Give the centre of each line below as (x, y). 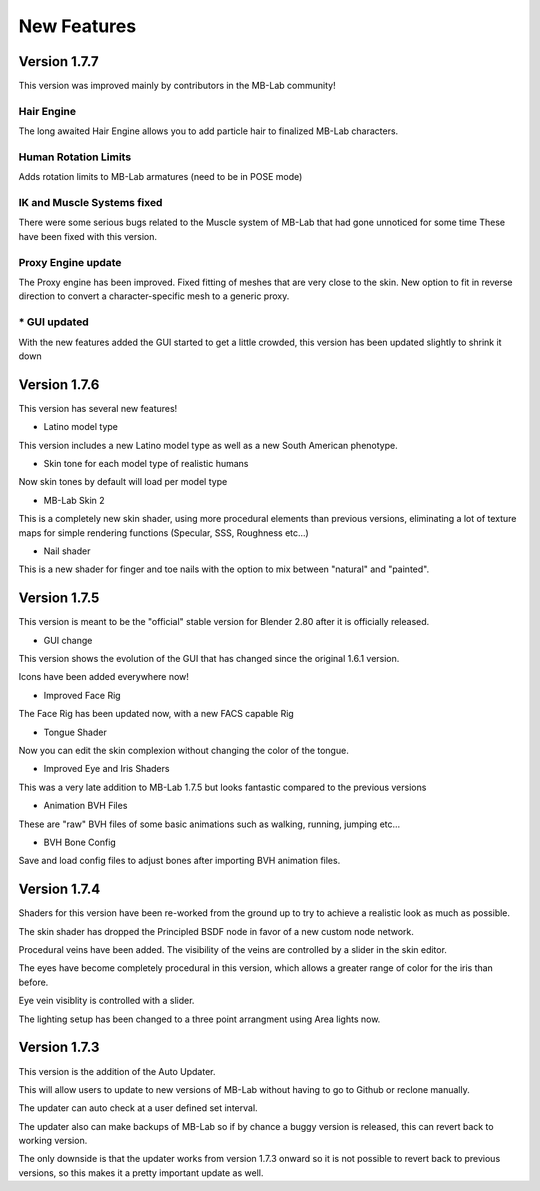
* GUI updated (53, 322)
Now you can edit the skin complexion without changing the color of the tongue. (183, 750)
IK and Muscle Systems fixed (90, 203)
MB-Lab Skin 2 (74, 500)
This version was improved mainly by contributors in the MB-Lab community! (177, 86)
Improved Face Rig (82, 695)
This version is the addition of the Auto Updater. (117, 1071)
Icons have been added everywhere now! (104, 677)
